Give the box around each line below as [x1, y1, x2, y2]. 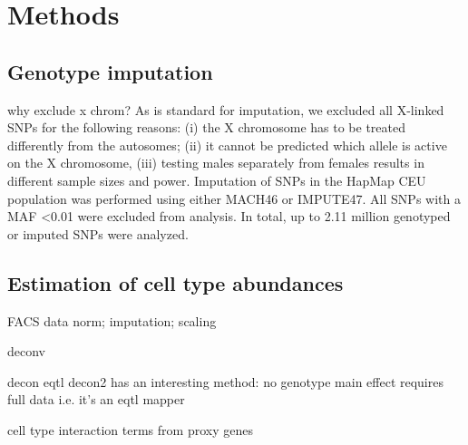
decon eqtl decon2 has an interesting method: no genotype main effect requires [7, 372, 444, 391]
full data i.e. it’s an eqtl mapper [7, 390, 185, 409]
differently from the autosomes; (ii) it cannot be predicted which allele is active [7, 135, 447, 154]
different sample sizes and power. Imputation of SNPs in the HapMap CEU [7, 170, 426, 189]
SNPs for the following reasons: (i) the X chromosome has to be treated [7, 118, 405, 137]
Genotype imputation [7, 57, 213, 85]
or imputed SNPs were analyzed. [7, 224, 189, 243]
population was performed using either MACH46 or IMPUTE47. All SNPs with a [7, 189, 461, 208]
